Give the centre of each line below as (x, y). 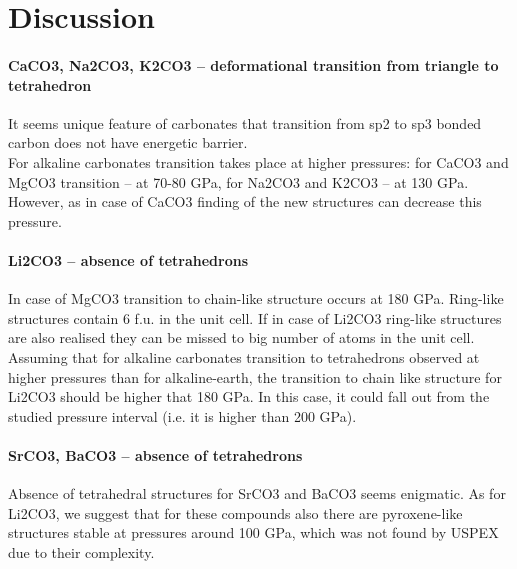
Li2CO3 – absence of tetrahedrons (128, 259)
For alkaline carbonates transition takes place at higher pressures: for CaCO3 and (258, 161)
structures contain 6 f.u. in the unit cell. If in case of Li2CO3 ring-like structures (255, 317)
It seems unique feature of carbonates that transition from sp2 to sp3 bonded (245, 122)
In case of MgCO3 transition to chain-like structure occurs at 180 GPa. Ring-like (256, 298)
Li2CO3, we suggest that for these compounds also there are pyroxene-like (235, 512)
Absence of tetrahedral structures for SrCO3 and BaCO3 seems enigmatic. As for (257, 493)
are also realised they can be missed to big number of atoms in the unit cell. (241, 337)
